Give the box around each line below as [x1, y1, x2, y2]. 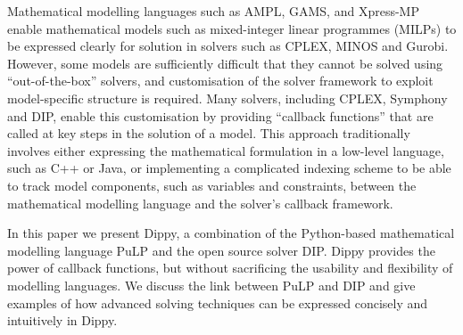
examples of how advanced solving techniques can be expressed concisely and [7, 293, 428, 312]
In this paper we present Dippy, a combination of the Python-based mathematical [7, 224, 455, 242]
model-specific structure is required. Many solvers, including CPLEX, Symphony [7, 88, 448, 107]
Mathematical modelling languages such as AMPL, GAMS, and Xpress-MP [7, 2, 419, 20]
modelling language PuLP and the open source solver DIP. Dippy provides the [7, 241, 435, 259]
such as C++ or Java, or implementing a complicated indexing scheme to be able [7, 159, 451, 177]
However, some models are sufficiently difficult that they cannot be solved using [7, 53, 443, 72]
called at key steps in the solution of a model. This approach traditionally [7, 124, 410, 143]
